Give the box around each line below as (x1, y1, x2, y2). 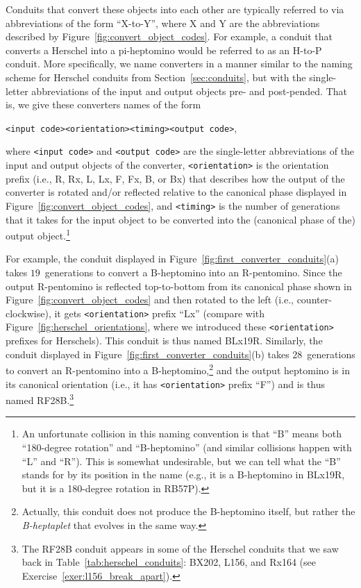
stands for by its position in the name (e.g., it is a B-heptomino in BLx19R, (22, 467, 345, 482)
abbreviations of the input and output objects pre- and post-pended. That (31, 83, 347, 98)
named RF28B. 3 (6, 391, 74, 407)
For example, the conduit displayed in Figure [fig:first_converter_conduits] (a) (6, 251, 339, 266)
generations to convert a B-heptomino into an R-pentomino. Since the (44, 265, 342, 279)
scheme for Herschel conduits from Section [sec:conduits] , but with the (6, 69, 306, 84)
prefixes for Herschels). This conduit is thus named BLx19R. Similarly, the (6, 333, 323, 348)
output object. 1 (6, 226, 70, 242)
